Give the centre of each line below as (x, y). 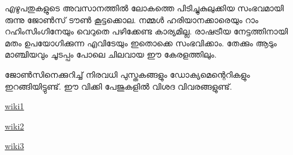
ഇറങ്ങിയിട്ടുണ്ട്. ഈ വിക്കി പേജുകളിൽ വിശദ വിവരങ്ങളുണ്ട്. (119, 86)
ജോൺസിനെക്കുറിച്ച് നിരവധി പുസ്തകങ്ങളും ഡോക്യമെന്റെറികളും (127, 74)
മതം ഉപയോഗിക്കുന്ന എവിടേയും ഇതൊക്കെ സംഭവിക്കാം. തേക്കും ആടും (141, 42)
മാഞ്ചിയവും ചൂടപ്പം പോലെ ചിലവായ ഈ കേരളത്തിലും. (111, 54)
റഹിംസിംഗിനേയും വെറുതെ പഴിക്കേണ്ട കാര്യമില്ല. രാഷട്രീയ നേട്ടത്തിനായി (146, 31)
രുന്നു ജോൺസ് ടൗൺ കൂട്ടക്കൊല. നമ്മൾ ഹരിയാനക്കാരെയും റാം (132, 19)
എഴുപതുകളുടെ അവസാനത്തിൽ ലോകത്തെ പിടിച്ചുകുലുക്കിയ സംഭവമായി (144, 8)
